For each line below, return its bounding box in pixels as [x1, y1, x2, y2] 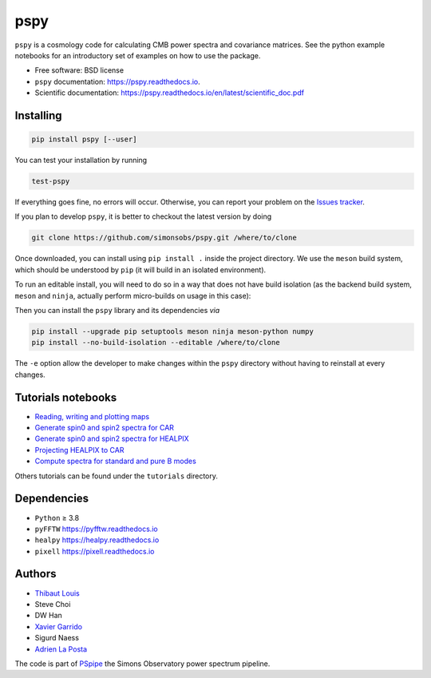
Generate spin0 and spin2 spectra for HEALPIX [34, 434, 189, 443]
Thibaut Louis [34, 588, 80, 598]
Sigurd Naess [34, 633, 80, 643]
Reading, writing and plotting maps [34, 411, 150, 421]
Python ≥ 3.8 [34, 513, 80, 522]
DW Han [34, 611, 63, 621]
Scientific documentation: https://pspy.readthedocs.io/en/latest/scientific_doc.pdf [34, 88, 305, 97]
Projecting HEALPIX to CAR [34, 445, 125, 454]
